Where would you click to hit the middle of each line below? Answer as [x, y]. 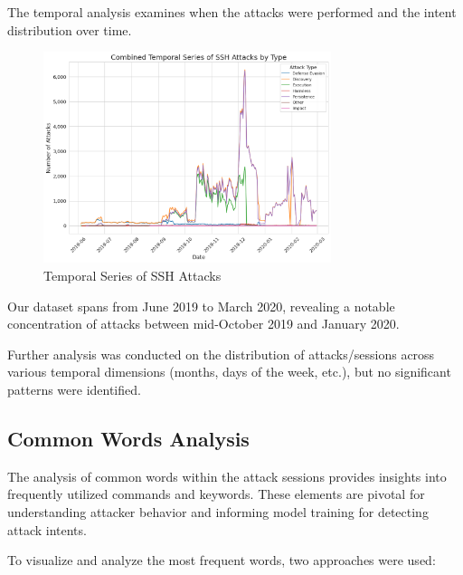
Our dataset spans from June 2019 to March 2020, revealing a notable [201, 306]
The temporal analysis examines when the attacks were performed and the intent [232, 12]
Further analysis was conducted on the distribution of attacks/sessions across [221, 354]
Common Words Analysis [128, 438]
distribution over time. [70, 29]
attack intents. [47, 529]
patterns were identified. [74, 389]
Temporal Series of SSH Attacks [132, 275]
